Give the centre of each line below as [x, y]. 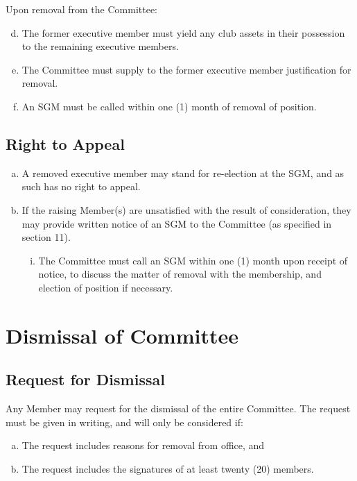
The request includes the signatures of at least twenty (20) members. [168, 468]
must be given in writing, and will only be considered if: [124, 422]
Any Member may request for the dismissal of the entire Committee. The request [178, 408]
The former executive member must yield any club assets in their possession [183, 32]
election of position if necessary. [106, 287]
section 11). [46, 237]
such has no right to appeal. [81, 186]
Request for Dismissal [85, 379]
